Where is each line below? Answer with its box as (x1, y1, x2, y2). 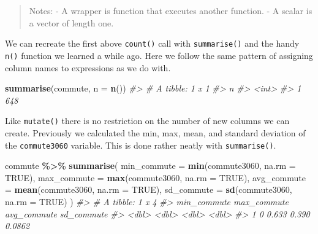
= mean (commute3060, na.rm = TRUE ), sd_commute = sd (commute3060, (5, 183, 292, 196)
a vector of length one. (29, 16, 114, 29)
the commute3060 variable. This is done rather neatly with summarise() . (5, 138, 276, 151)
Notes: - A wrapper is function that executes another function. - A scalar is (29, 4, 312, 17)
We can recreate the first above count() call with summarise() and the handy (5, 37, 300, 50)
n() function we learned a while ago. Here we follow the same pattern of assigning (5, 49, 313, 61)
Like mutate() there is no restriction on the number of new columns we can (5, 114, 290, 127)
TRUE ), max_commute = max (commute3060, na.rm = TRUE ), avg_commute (5, 171, 306, 184)
